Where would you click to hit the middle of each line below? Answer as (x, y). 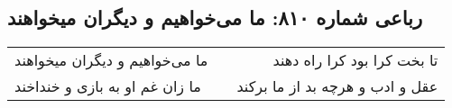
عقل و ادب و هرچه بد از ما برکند (337, 86)
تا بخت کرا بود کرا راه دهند (355, 60)
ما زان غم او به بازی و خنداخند (108, 86)
